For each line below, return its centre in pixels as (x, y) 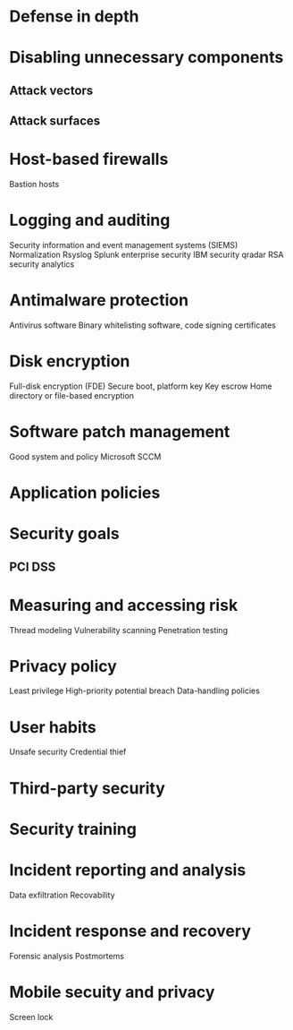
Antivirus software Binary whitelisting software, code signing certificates (143, 325)
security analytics (42, 264)
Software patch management (120, 432)
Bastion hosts (34, 185)
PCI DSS (33, 566)
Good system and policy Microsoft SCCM (85, 456)
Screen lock (31, 1017)
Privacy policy (63, 666)
